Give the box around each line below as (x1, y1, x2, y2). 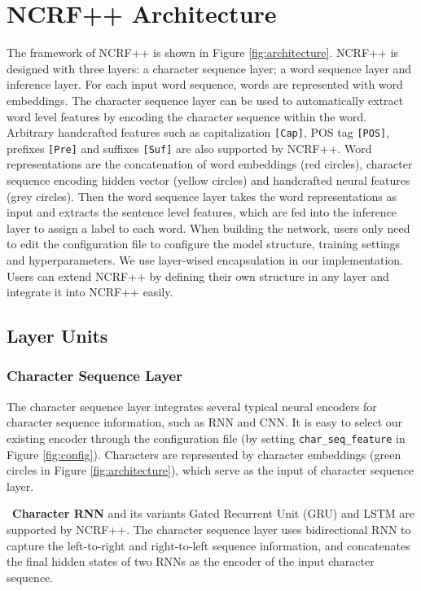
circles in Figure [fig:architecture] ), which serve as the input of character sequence (7, 462, 414, 479)
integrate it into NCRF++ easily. (7, 283, 173, 300)
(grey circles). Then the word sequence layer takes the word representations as (7, 187, 397, 204)
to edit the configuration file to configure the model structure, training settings (7, 235, 401, 252)
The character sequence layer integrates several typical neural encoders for (7, 397, 377, 414)
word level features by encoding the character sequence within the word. (7, 107, 367, 125)
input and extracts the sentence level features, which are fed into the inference (7, 204, 397, 221)
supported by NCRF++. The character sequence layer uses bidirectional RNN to (7, 520, 411, 537)
